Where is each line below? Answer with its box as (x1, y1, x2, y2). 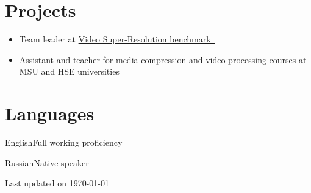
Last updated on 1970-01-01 (5, 177, 109, 189)
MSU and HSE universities (19, 65, 120, 78)
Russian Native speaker (5, 156, 89, 169)
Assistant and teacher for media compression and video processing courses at (19, 53, 307, 66)
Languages (5, 101, 95, 126)
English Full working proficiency (5, 136, 123, 149)
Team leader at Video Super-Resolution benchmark (19, 33, 211, 46)
